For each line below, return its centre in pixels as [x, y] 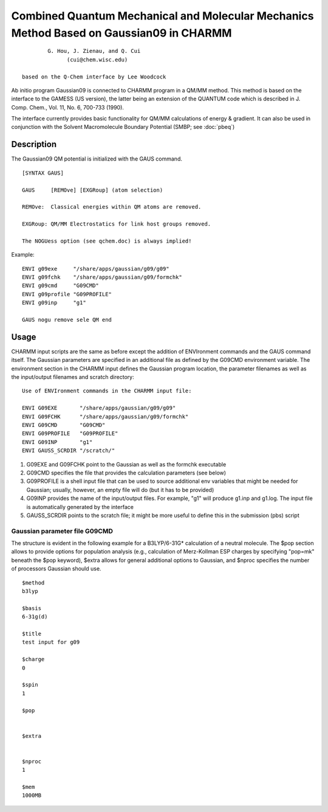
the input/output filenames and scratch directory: [73, 377]
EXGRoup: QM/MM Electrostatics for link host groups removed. [117, 224]
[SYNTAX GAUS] [43, 173]
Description [34, 144]
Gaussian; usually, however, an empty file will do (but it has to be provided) [120, 490]
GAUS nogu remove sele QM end [67, 320]
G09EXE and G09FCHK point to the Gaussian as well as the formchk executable [126, 464]
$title [32, 633]
